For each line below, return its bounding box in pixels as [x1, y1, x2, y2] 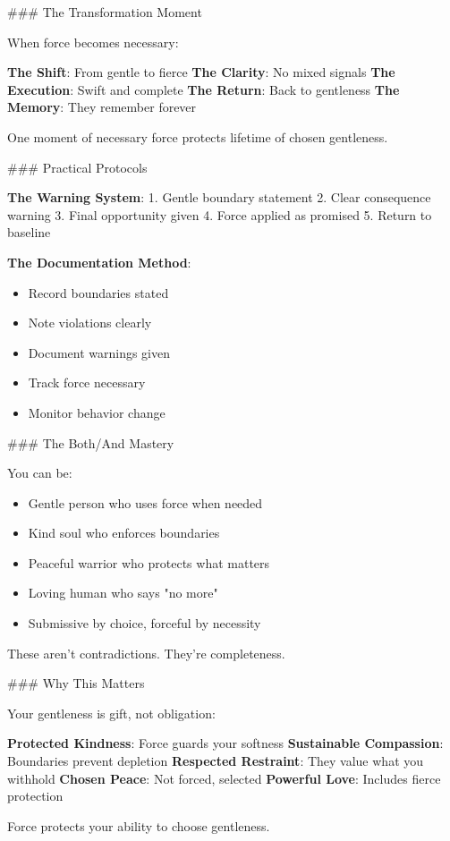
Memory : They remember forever [7, 98, 197, 116]
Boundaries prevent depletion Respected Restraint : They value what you [7, 752, 424, 770]
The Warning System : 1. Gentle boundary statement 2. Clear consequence [7, 188, 431, 207]
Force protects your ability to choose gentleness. [7, 816, 270, 835]
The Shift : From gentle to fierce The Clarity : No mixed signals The [7, 63, 395, 81]
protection [7, 786, 64, 805]
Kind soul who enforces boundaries [28, 523, 220, 542]
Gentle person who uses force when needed [28, 493, 263, 512]
